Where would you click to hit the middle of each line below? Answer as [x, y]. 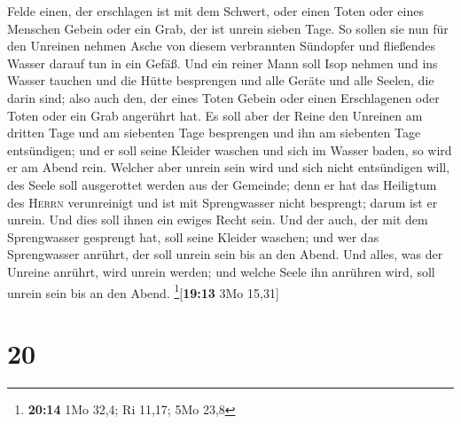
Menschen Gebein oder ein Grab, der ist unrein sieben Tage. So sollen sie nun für [228, 28]
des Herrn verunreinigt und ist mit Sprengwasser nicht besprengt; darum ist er [223, 202]
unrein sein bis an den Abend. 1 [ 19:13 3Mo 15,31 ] [143, 291]
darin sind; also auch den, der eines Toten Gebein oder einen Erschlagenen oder [223, 97]
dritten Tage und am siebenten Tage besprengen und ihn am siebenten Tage [214, 133]
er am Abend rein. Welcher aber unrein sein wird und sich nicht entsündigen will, [229, 167]
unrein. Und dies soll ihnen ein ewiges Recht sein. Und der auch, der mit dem [218, 220]
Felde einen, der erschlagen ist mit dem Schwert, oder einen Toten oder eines [215, 11]
